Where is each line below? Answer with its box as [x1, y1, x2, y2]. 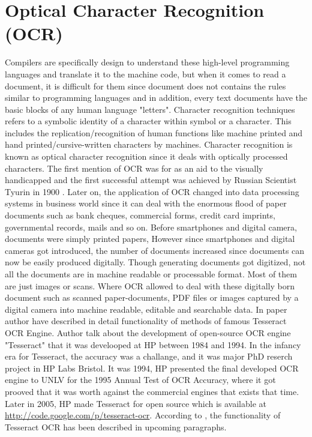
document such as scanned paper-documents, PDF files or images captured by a [5, 291, 299, 304]
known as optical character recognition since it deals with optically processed [5, 150, 288, 163]
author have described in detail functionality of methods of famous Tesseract [5, 315, 287, 327]
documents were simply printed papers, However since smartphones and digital [5, 232, 295, 245]
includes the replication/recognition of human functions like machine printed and [5, 126, 303, 139]
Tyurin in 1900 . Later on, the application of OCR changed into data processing [5, 185, 299, 197]
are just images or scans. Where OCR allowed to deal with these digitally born [5, 279, 295, 292]
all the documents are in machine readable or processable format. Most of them [5, 268, 297, 280]
